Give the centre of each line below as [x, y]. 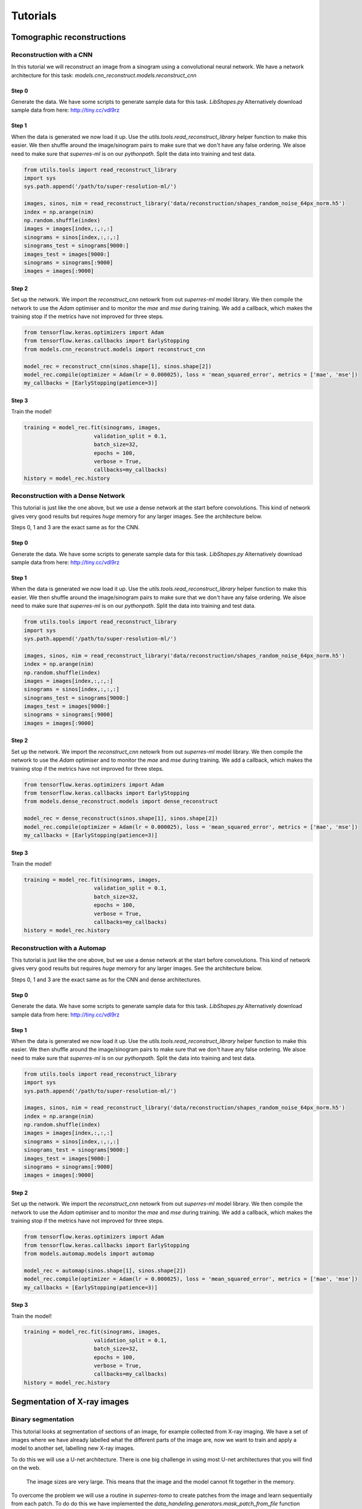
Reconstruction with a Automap [59, 948]
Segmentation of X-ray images [70, 1402]
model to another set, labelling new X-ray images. [73, 1448]
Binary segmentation [43, 1420]
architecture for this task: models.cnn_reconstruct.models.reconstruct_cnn [104, 75]
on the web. [26, 1468]
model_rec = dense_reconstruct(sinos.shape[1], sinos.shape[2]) [121, 818]
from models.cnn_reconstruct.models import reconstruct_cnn [115, 349]
